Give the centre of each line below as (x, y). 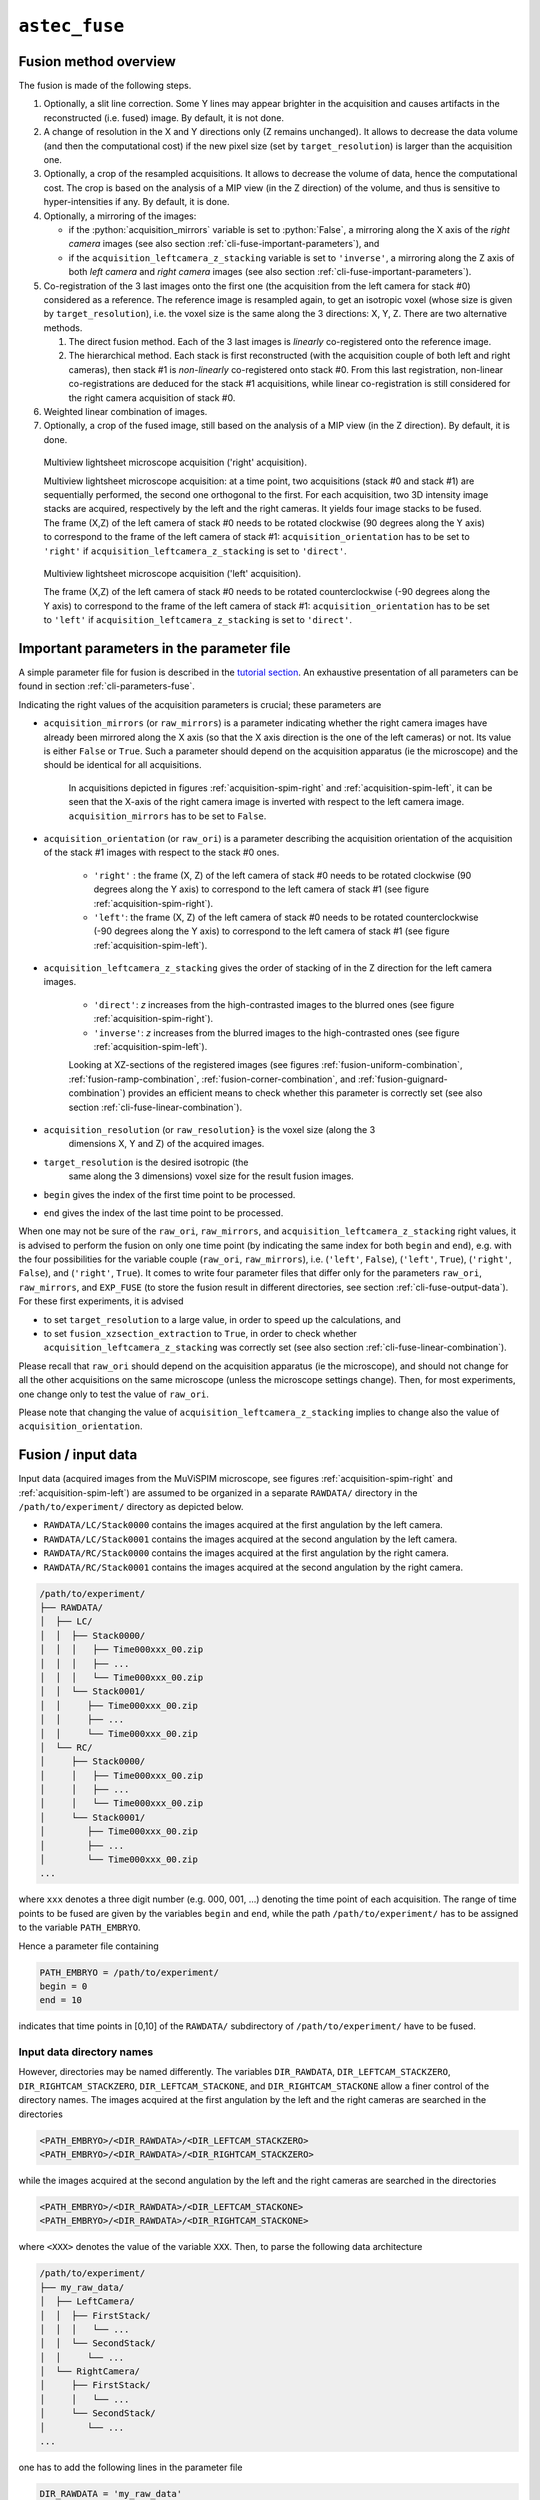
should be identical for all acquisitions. (122, 765)
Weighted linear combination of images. (125, 412)
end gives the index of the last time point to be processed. (163, 1212)
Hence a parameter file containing (88, 1946)
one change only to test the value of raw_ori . (114, 1394)
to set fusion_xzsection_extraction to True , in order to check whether (200, 1334)
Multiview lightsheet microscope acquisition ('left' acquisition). (172, 573)
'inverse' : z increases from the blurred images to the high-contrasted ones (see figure (276, 1032)
